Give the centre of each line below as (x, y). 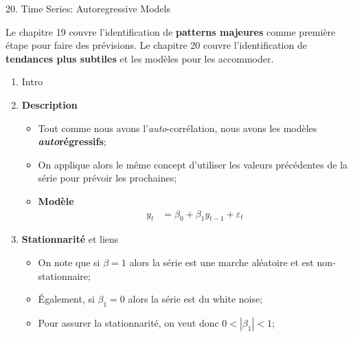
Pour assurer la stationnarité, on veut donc (128, 322)
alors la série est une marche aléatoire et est (221, 262)
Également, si (66, 299)
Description (49, 104)
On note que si (69, 262)
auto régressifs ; (72, 141)
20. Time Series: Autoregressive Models (88, 8)
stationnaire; (64, 275)
